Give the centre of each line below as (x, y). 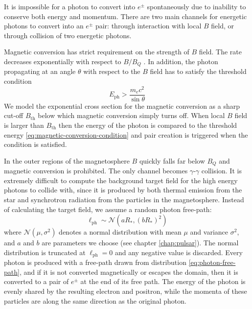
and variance (209, 232)
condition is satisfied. (35, 144)
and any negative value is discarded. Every (179, 252)
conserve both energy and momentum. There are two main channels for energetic (126, 16)
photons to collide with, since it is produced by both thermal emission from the (123, 190)
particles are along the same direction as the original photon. (95, 300)
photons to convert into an (44, 26)
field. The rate (220, 52)
